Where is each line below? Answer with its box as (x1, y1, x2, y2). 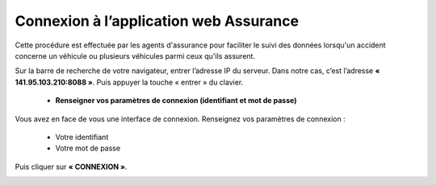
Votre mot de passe (55, 143, 121, 153)
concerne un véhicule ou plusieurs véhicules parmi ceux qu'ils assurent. (15, 51, 256, 60)
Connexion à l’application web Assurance (15, 12, 299, 30)
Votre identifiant (55, 132, 109, 142)
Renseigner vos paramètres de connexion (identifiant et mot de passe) (55, 96, 297, 105)
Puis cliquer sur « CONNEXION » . (15, 162, 128, 171)
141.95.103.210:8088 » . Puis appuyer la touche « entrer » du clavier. (15, 77, 244, 87)
